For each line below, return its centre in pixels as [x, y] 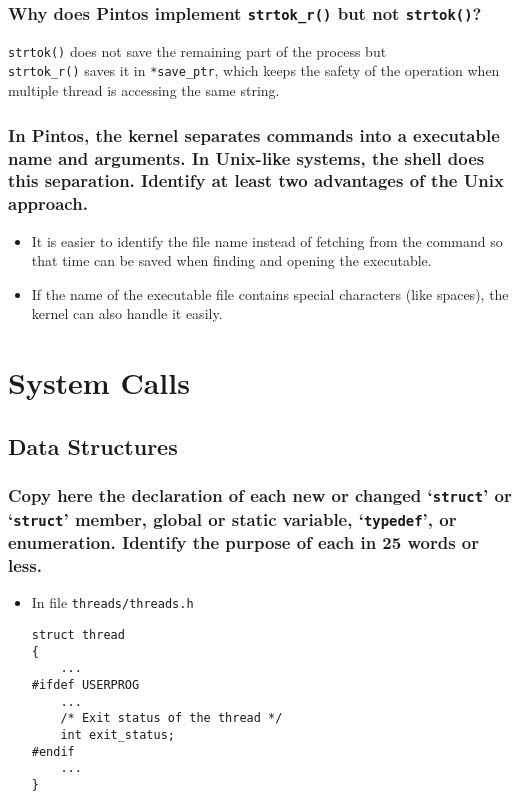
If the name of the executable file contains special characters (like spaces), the [270, 293]
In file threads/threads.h [112, 602]
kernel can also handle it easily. [127, 313]
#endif [53, 751]
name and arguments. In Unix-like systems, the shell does [246, 157]
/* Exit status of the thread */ [171, 718]
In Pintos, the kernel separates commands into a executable [254, 134]
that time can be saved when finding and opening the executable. [231, 260]
